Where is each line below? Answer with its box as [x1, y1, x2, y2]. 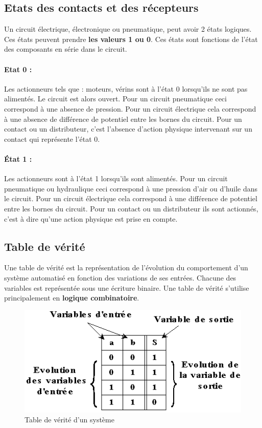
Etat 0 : [4, 63, 32, 74]
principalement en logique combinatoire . [4, 292, 139, 303]
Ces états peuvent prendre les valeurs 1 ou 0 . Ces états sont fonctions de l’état [4, 33, 258, 44]
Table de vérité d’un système [25, 414, 114, 425]
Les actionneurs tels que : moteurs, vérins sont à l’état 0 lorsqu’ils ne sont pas [4, 83, 248, 94]
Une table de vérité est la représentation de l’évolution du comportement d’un [4, 262, 248, 273]
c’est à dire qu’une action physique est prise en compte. [4, 213, 178, 224]
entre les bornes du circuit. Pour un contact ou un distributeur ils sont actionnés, [4, 203, 258, 213]
